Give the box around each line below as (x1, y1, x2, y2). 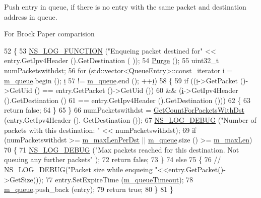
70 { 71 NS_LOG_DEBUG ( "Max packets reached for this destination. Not (4, 144, 239, 155)
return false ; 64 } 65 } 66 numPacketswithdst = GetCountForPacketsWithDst (4, 105, 245, 115)
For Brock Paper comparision (4, 28, 95, 39)
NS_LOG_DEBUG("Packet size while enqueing (4, 164, 153, 174)
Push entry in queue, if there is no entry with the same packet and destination (4, 2, 246, 12)
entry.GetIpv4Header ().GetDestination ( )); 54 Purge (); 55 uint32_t (4, 55, 219, 66)
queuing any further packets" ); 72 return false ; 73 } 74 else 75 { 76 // (4, 154, 221, 165)
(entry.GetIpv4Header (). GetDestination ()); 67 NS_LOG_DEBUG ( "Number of (4, 114, 256, 125)
